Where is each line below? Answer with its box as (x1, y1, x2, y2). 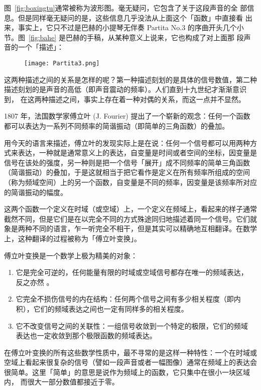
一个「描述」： (18, 42, 64, 52)
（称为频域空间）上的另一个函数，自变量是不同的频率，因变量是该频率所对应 (4, 176, 257, 187)
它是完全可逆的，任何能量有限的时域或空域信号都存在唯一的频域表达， (16, 267, 248, 277)
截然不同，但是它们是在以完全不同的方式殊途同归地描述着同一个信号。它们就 (4, 213, 257, 224)
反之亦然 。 (16, 276, 54, 287)
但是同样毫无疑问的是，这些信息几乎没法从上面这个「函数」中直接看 (18, 12, 243, 23)
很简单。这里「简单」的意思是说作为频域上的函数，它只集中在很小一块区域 (4, 366, 250, 377)
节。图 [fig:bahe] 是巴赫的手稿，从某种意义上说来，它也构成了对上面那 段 (4, 32, 244, 42)
